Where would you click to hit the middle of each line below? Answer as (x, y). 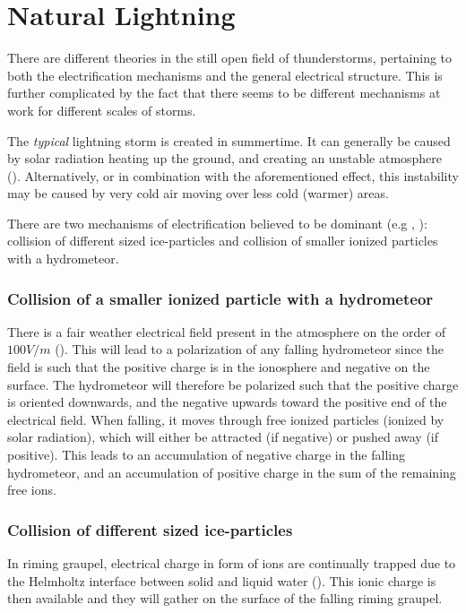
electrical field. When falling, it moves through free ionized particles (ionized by (226, 419)
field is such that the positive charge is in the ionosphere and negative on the (219, 367)
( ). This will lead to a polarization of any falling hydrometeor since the (250, 349)
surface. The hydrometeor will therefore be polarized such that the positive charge (233, 384)
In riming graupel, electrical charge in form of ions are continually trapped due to (232, 563)
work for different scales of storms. (102, 110)
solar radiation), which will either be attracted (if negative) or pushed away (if (223, 437)
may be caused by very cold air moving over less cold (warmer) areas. (198, 193)
